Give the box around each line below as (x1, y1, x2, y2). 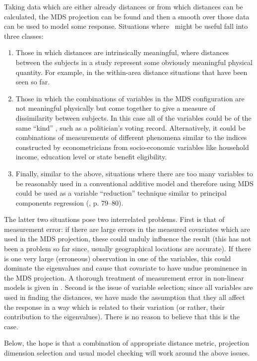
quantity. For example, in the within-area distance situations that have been (15, 67, 248, 77)
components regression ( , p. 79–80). (15, 197, 124, 208)
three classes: (4, 30, 44, 41)
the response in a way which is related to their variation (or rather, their (4, 301, 225, 312)
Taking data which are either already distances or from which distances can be (4, 1, 243, 11)
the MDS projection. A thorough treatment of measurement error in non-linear (4, 272, 244, 283)
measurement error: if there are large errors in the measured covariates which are (4, 223, 250, 234)
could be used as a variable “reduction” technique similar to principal (15, 188, 227, 198)
